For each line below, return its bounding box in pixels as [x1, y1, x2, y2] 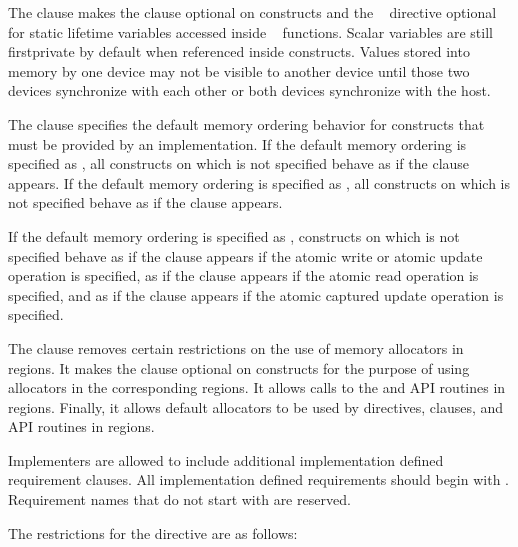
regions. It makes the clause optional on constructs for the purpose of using [8, 357, 470, 378]
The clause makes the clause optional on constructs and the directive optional [8, 2, 497, 22]
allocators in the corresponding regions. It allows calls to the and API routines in [8, 377, 506, 398]
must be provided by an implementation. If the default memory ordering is [8, 133, 467, 154]
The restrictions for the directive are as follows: [8, 522, 298, 543]
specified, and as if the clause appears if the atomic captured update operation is [8, 284, 504, 305]
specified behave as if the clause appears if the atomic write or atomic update [8, 245, 483, 266]
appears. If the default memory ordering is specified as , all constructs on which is [8, 172, 510, 193]
